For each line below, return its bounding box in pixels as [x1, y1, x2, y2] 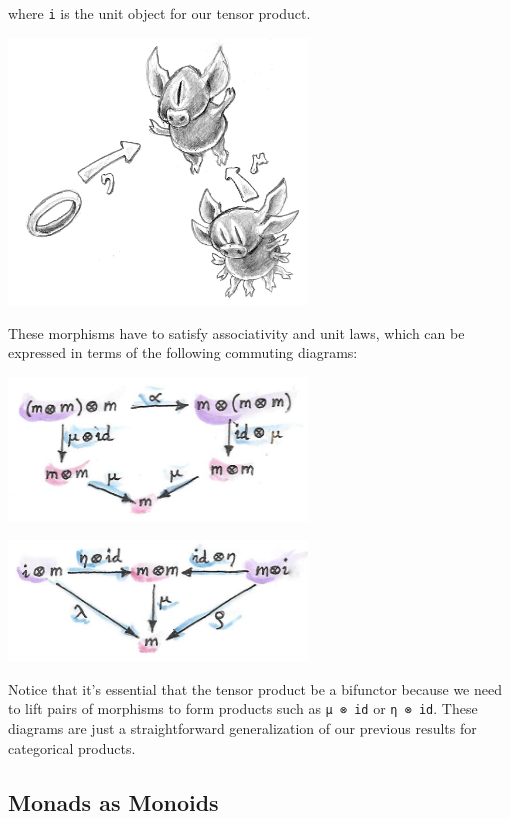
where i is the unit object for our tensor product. [8, 3, 311, 23]
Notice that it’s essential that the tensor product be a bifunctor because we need [8, 678, 502, 699]
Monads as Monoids [8, 786, 219, 817]
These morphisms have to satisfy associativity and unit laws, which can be [8, 322, 465, 343]
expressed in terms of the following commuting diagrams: [8, 342, 358, 363]
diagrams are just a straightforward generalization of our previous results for [8, 718, 477, 739]
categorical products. [8, 737, 136, 758]
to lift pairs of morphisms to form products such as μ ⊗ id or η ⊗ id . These [8, 698, 478, 719]
